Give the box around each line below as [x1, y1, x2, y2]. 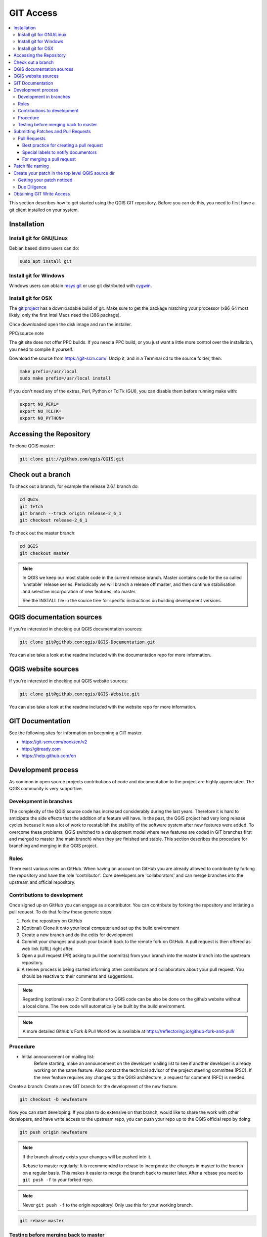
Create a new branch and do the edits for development [21, 932, 133, 938]
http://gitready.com [21, 746, 61, 752]
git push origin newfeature [19, 1130, 88, 1135]
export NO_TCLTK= [19, 408, 62, 414]
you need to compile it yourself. [9, 346, 74, 352]
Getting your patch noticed [18, 177, 73, 183]
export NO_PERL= [19, 401, 59, 407]
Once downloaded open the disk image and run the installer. [9, 321, 132, 327]
